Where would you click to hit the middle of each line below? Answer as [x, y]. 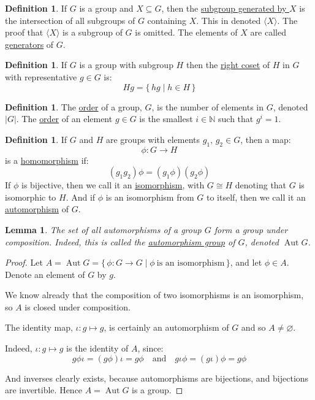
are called [268, 32]
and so [253, 327]
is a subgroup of [93, 32]
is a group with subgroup [126, 65]
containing [167, 20]
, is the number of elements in [207, 106]
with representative [41, 76]
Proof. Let [24, 262]
